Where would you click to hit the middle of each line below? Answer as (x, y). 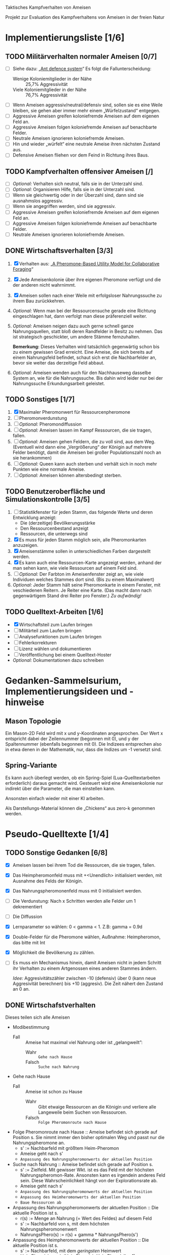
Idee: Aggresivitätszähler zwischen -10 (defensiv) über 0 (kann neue (84, 978)
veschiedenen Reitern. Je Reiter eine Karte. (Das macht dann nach (82, 590)
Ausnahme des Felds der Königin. (48, 881)
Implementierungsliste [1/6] (65, 38)
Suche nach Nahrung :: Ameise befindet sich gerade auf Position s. (83, 1165)
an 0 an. (21, 989)
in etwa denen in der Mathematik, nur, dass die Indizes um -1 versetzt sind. (83, 749)
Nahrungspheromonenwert (48, 1229)
